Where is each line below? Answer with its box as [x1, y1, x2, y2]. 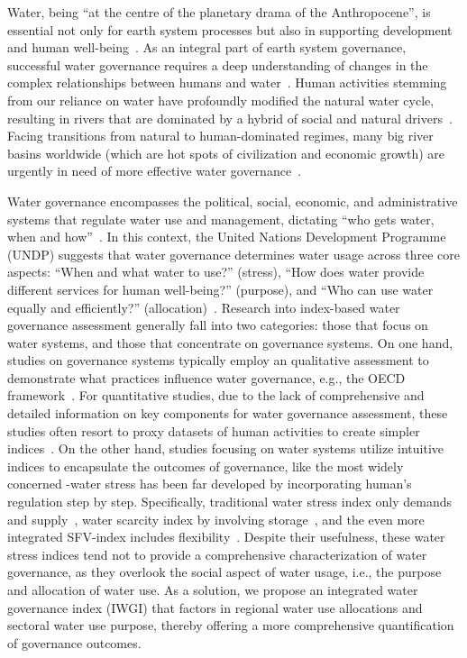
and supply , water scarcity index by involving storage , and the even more [7, 509, 425, 528]
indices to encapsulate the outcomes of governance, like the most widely [7, 456, 404, 475]
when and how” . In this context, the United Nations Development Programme [7, 227, 446, 246]
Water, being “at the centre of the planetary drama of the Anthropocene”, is [7, 3, 431, 21]
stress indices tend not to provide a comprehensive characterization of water [7, 544, 427, 563]
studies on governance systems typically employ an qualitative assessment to [7, 351, 429, 370]
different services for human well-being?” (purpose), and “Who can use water [7, 279, 434, 298]
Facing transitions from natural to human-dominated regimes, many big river [7, 126, 434, 145]
